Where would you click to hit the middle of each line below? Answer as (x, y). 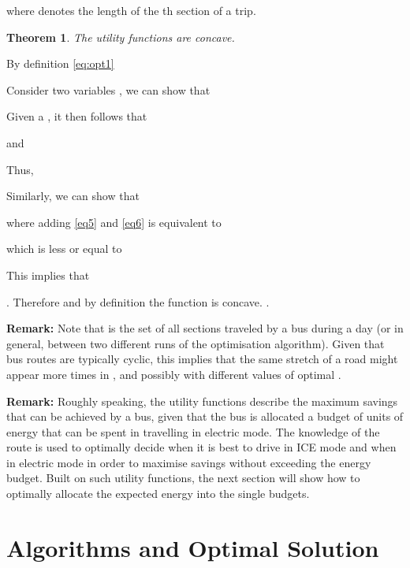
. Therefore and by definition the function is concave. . (138, 301)
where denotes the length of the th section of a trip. (131, 10)
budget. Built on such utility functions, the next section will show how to (183, 478)
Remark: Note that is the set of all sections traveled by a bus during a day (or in (205, 328)
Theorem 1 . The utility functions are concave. (121, 37)
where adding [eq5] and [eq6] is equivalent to (114, 222)
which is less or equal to (64, 249)
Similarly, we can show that (73, 196)
